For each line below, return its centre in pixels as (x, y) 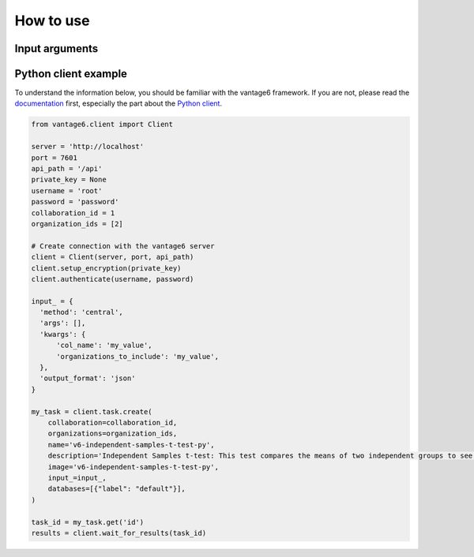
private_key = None (69, 180)
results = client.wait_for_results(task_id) (119, 533)
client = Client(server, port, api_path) (113, 257)
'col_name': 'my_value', (105, 346)
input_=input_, (77, 478)
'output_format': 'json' (88, 378)
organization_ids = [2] (77, 224)
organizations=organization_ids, (113, 434)
